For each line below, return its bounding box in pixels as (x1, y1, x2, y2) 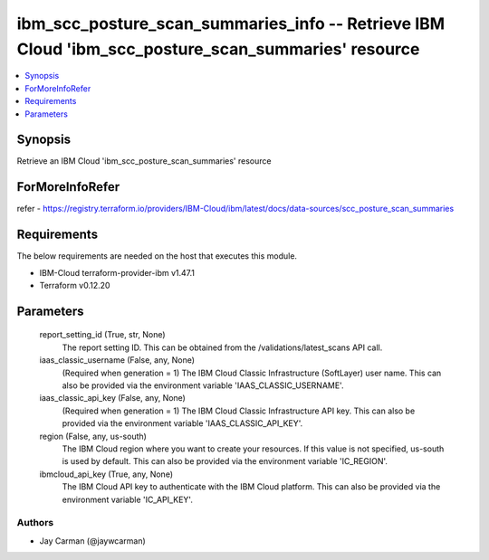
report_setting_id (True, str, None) (39, 329, 167, 340)
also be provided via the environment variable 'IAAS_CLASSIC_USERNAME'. (62, 380, 344, 391)
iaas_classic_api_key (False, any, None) (39, 393, 186, 403)
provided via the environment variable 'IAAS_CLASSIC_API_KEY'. (62, 418, 303, 429)
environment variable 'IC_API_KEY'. (62, 494, 194, 505)
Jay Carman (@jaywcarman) (39, 535, 147, 546)
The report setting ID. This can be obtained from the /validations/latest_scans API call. (62, 342, 383, 353)
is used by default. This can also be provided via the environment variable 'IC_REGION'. (62, 456, 388, 467)
